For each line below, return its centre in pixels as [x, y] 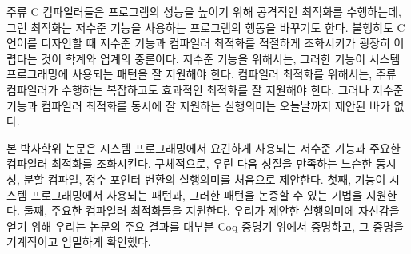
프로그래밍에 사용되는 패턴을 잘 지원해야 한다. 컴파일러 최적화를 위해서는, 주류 [202, 74]
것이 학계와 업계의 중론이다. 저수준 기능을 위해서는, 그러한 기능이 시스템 [221, 58]
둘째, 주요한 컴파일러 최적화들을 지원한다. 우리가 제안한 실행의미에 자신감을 [211, 210]
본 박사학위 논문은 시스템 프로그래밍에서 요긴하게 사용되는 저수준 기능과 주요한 [204, 147]
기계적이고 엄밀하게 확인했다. [79, 242]
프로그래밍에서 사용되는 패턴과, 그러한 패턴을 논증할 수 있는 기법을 [197, 194]
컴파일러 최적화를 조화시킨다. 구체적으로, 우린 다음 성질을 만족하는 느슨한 [190, 163]
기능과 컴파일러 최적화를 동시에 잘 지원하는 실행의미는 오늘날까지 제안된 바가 [198, 105]
